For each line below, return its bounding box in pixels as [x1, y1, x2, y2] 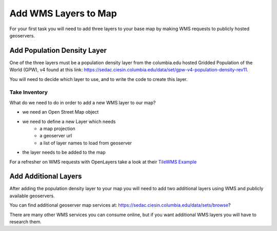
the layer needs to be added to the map [22, 149, 106, 156]
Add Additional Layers [9, 172, 82, 181]
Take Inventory [9, 89, 48, 96]
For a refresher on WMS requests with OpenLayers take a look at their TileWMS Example [9, 159, 197, 165]
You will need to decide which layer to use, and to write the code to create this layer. [9, 76, 188, 82]
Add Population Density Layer [9, 46, 107, 55]
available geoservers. [9, 193, 55, 199]
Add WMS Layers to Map [9, 8, 117, 19]
